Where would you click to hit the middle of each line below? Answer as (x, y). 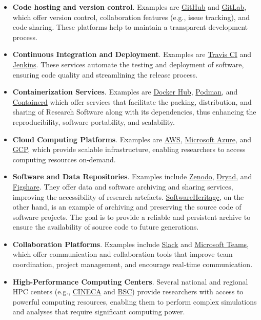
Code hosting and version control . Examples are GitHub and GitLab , (129, 7)
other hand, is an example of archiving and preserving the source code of (127, 207)
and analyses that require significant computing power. (99, 312)
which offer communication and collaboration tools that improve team (123, 254)
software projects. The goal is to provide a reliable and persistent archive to (132, 217)
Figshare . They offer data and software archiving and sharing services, (123, 186)
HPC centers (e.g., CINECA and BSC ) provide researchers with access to (128, 291)
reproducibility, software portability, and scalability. (94, 121)
